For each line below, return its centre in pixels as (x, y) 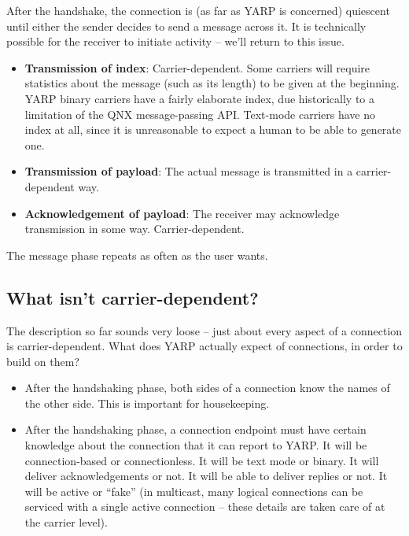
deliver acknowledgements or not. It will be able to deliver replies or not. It (206, 476)
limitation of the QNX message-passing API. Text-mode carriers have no (200, 114)
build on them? (43, 361)
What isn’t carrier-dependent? (133, 297)
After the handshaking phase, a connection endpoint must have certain (195, 429)
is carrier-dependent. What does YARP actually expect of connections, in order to (204, 346)
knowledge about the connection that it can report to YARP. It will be (196, 445)
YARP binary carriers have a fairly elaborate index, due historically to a (199, 98)
